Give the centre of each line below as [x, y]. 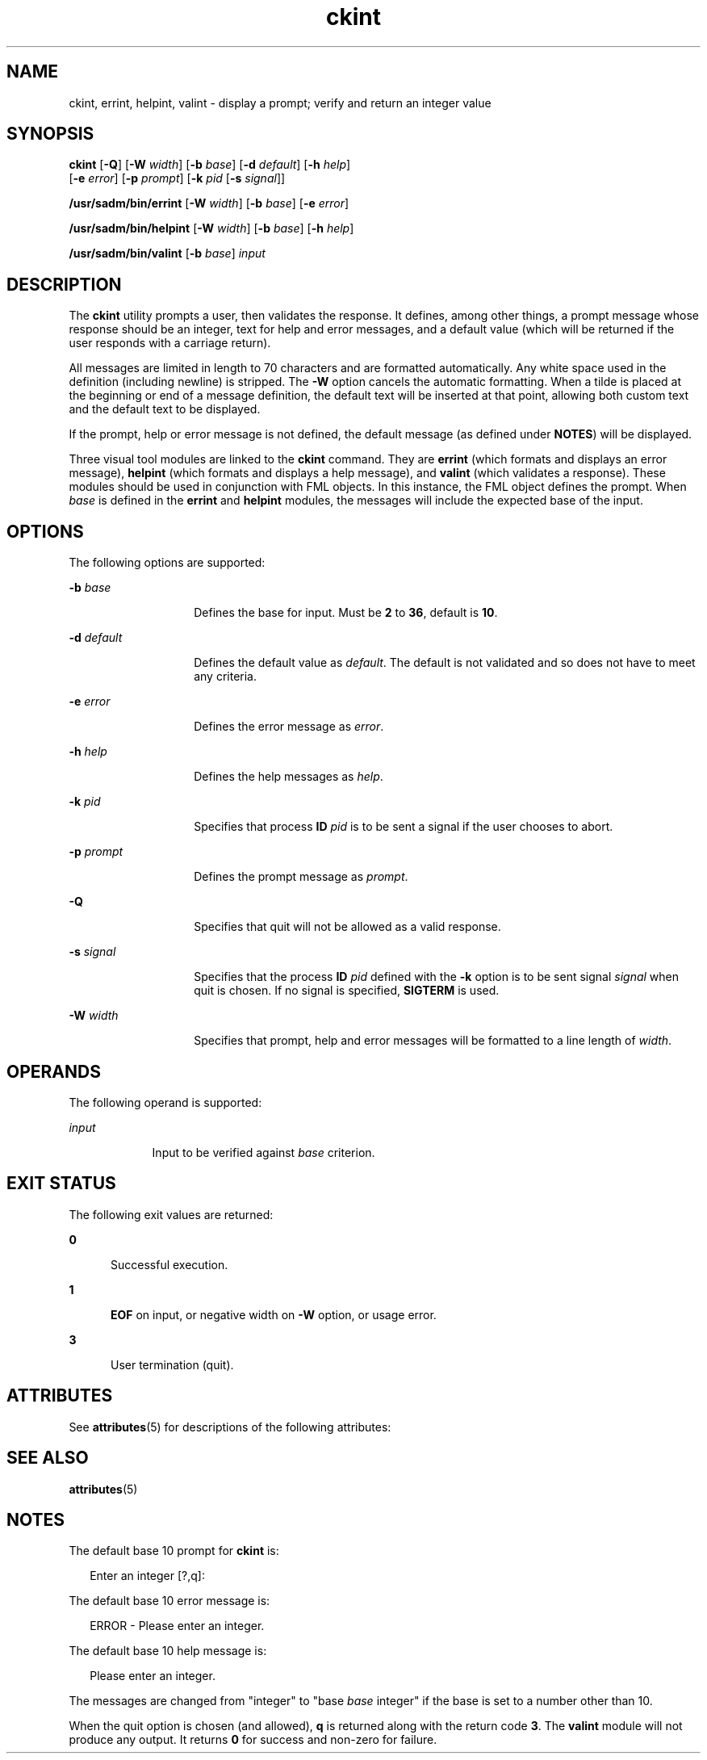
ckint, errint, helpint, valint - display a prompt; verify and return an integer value [280, 103]
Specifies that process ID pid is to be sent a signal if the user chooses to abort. [404, 827]
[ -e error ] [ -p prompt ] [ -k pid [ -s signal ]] [177, 178]
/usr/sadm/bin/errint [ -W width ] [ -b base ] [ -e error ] [209, 203]
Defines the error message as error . [289, 727]
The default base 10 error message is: [169, 1601]
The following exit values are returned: [171, 1214]
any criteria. [226, 677]
